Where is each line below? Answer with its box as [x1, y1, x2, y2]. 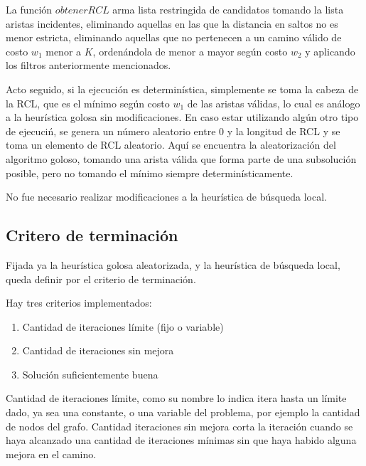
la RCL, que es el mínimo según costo [6, 95, 170, 110]
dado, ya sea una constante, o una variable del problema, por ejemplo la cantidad [6, 405, 360, 420]
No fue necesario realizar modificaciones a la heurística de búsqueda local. [6, 189, 327, 204]
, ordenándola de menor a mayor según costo [92, 43, 288, 58]
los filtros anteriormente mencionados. [6, 58, 171, 73]
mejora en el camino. [6, 446, 97, 461]
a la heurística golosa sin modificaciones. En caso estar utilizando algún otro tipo [6, 110, 359, 125]
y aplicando [305, 43, 355, 58]
